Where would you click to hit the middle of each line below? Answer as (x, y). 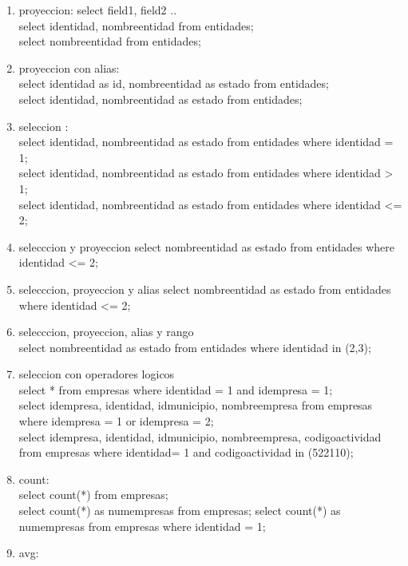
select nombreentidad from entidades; (110, 41)
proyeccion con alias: (69, 67)
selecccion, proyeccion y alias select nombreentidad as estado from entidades (205, 289)
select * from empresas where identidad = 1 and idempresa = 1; (176, 389)
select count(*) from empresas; (93, 495)
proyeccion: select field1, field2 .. (98, 10)
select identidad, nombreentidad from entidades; (136, 25)
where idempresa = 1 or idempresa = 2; (116, 421)
